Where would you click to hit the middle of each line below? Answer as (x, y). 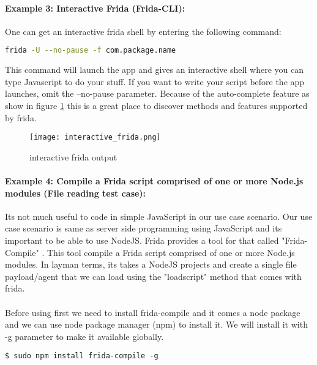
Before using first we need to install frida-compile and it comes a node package (153, 312)
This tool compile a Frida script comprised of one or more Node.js (171, 252)
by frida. (21, 117)
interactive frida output (73, 156)
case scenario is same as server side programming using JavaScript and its (144, 228)
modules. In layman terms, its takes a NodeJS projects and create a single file (151, 264)
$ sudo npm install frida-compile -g (82, 356)
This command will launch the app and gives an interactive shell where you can (154, 70)
